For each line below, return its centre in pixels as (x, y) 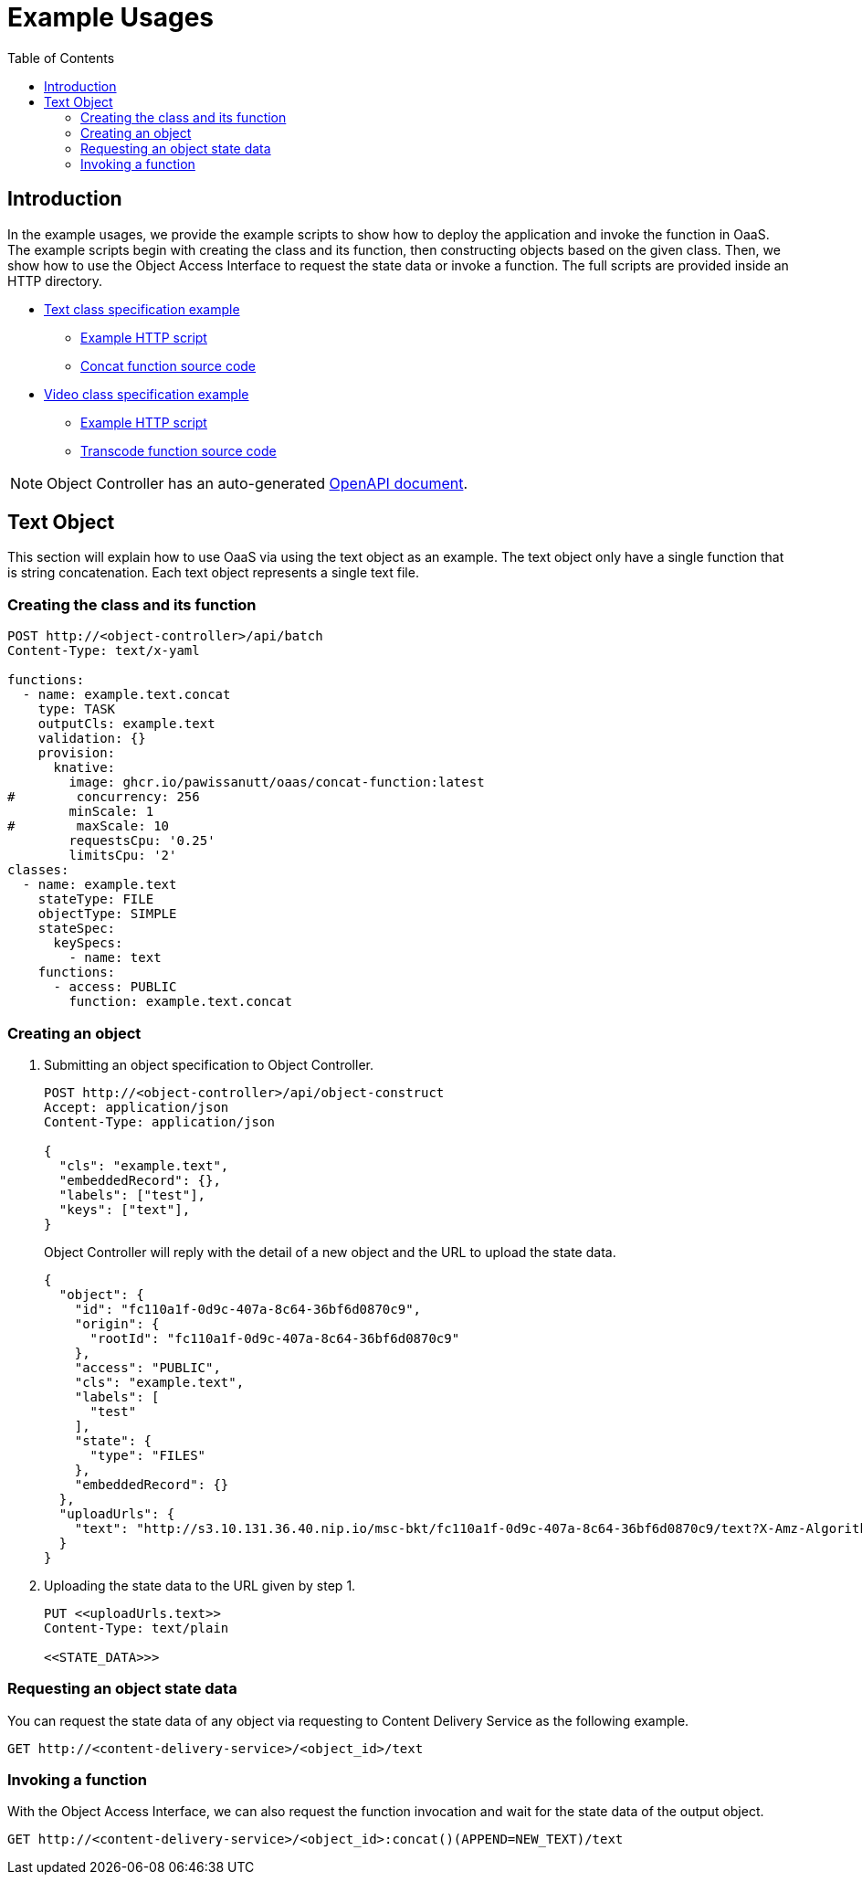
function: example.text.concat (180, 1002)
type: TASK (77, 709)
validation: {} (92, 739)
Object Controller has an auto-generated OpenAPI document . (258, 483)
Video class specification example (147, 394)
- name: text (115, 958)
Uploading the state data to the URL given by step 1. (200, 1585)
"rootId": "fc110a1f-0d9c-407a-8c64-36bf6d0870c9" (275, 1338)
